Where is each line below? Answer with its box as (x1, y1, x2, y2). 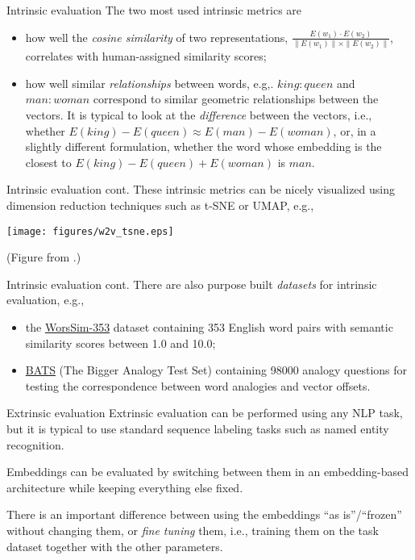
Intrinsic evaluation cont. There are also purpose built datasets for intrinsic (6, 275, 377, 292)
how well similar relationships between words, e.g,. (25, 74, 274, 91)
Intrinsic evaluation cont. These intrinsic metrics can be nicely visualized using (6, 181, 396, 198)
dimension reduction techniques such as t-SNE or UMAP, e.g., (6, 197, 314, 214)
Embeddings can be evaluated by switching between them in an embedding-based (6, 463, 409, 480)
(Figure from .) (6, 249, 81, 265)
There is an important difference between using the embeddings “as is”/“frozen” (6, 506, 402, 523)
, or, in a (333, 122, 376, 139)
